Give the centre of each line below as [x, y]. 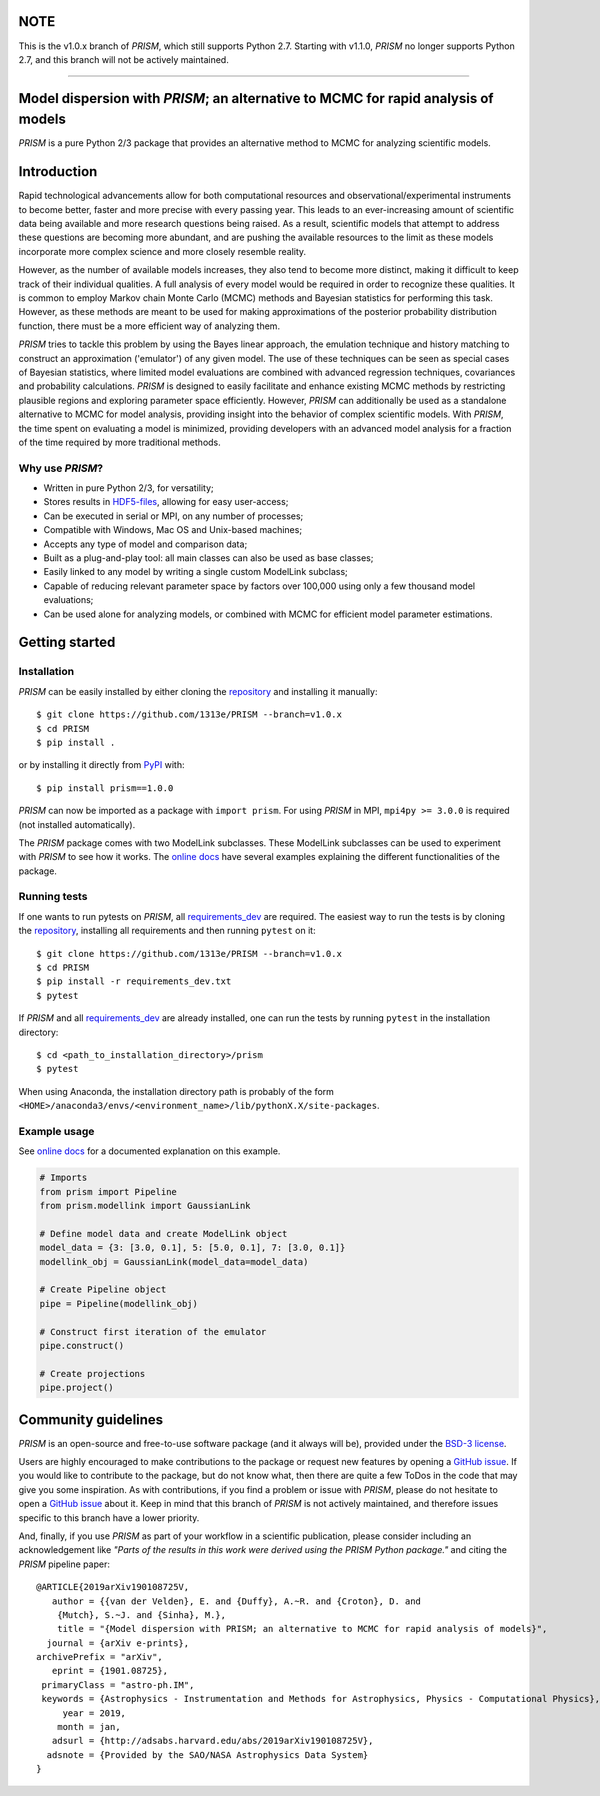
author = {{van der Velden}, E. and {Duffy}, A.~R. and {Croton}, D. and [236, 1601]
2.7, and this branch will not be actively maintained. [123, 59]
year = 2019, [94, 1713]
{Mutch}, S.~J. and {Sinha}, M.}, [141, 1614]
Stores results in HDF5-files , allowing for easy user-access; [166, 502]
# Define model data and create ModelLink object [163, 1233]
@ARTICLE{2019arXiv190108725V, [113, 1587]
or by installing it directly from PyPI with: [101, 765]
